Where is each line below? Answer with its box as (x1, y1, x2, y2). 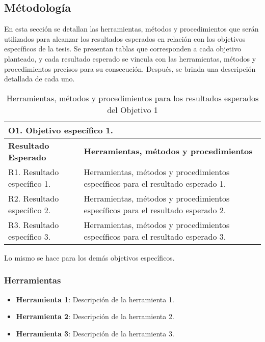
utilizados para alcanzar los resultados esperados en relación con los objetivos (4, 33, 246, 44)
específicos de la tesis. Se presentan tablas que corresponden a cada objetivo (4, 43, 241, 54)
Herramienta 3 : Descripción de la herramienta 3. (16, 328, 174, 338)
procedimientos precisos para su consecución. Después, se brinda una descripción (4, 63, 256, 74)
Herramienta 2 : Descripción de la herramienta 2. (16, 311, 174, 322)
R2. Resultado (8, 192, 59, 204)
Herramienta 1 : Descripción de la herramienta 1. (16, 294, 174, 304)
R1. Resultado (8, 165, 59, 178)
